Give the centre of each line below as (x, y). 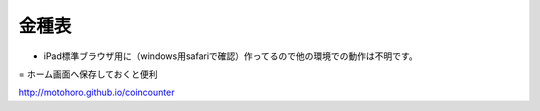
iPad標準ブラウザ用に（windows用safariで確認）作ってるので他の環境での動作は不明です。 (231, 56)
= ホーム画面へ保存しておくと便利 (88, 74)
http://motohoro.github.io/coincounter (96, 92)
